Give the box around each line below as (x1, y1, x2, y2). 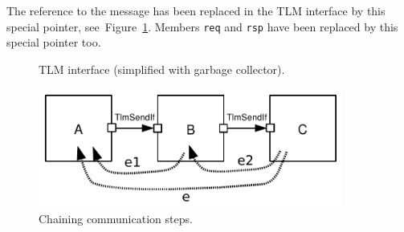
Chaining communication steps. (39, 210, 193, 227)
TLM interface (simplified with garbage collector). (39, 60, 285, 77)
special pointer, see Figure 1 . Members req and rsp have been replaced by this (6, 18, 398, 35)
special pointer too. (6, 34, 101, 51)
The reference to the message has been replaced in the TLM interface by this (6, 2, 386, 18)
